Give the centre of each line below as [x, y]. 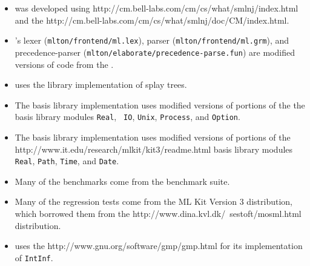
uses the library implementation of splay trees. [101, 85]
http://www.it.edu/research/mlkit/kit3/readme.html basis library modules [154, 149]
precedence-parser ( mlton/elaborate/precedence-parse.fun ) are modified [155, 52]
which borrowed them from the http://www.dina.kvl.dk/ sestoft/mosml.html [158, 213]
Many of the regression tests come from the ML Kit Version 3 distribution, [153, 201]
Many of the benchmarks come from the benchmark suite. [122, 181]
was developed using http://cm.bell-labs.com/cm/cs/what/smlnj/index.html [157, 8]
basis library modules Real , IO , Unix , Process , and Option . [127, 117]
